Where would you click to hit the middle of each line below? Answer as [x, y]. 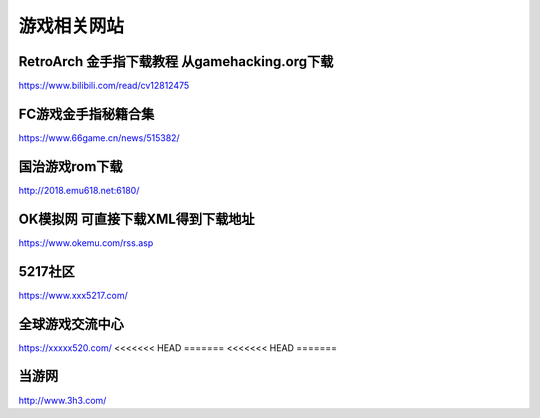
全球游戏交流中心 [71, 323]
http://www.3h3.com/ [62, 400]
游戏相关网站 [71, 26]
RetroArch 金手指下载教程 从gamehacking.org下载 [176, 61]
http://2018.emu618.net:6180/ [79, 190]
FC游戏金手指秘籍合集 [86, 113]
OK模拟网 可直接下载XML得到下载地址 [136, 218]
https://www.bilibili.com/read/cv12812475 [104, 86]
